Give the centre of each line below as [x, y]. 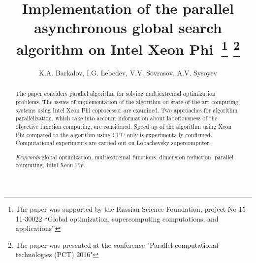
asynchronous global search [128, 27]
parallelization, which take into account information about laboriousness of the [116, 118]
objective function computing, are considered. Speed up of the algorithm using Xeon [124, 126]
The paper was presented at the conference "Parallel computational [117, 244]
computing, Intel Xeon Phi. [50, 165]
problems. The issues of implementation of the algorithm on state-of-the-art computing [127, 101]
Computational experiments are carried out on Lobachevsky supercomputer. [113, 143]
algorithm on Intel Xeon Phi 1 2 [128, 48]
